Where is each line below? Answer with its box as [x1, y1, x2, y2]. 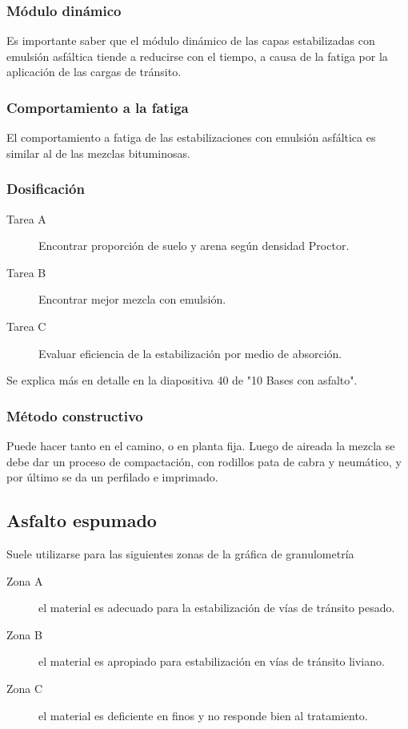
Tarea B [6, 264, 46, 280]
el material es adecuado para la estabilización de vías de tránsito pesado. [38, 599, 395, 616]
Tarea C [6, 318, 46, 334]
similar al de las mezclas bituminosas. [6, 144, 190, 161]
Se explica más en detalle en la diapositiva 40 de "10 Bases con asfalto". [6, 372, 358, 389]
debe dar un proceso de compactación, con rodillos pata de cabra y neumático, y [6, 453, 402, 469]
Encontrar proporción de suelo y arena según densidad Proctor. [38, 237, 350, 254]
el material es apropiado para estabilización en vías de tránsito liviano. [38, 653, 385, 670]
